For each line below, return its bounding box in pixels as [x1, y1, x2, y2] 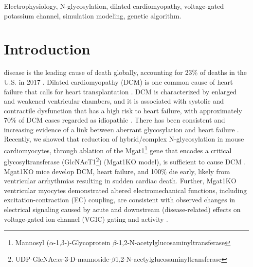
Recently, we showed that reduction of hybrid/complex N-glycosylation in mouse [4, 134, 244, 144]
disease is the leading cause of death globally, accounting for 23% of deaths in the [4, 67, 247, 77]
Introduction [4, 39, 90, 59]
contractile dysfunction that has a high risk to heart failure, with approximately [4, 105, 242, 115]
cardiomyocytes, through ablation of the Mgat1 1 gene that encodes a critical [4, 144, 232, 155]
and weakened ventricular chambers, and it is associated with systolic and [4, 96, 224, 106]
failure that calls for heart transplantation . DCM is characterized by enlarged [4, 86, 237, 96]
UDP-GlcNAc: [15, 253, 58, 264]
